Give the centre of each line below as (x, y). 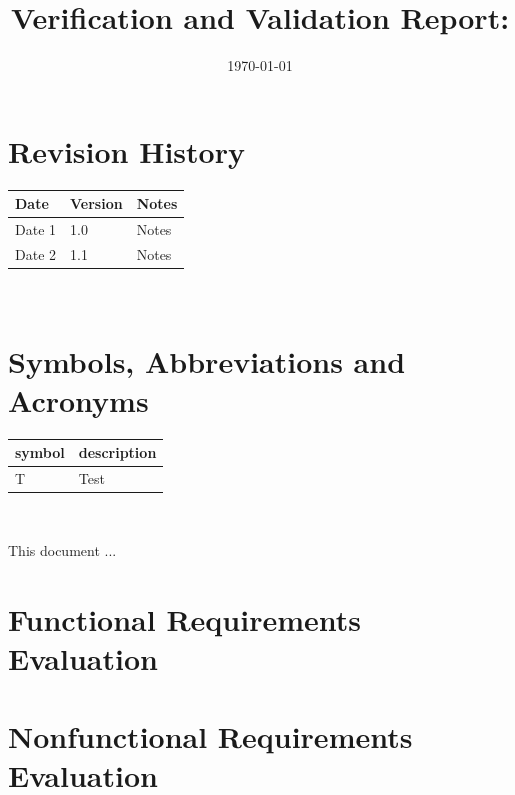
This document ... (62, 549)
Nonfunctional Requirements (210, 736)
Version (96, 203)
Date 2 (36, 253)
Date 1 (36, 229)
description (117, 452)
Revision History (126, 150)
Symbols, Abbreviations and (207, 360)
